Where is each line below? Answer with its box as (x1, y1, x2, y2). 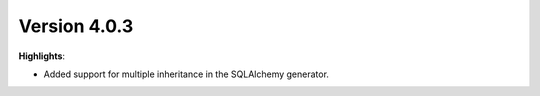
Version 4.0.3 (18, 15, 134, 37)
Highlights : (18, 50, 65, 62)
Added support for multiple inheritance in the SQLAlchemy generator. (43, 68, 330, 80)
